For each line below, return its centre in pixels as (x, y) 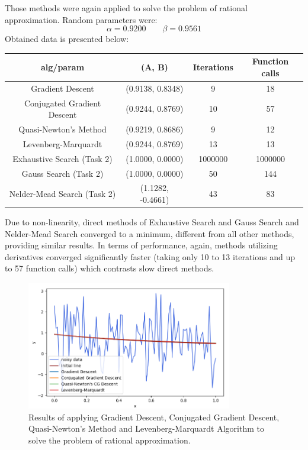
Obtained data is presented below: (67, 39)
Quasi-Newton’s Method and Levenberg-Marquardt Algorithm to (146, 428)
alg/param (63, 67)
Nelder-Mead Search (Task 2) (62, 194)
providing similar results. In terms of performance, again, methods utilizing (141, 245)
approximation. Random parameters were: (81, 19)
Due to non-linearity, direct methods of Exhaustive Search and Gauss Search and (152, 222)
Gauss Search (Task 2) (62, 173)
